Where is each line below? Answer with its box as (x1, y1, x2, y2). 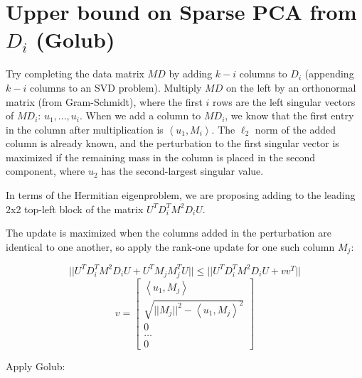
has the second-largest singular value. (101, 163, 264, 178)
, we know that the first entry (225, 108, 354, 123)
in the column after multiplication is (6, 121, 164, 136)
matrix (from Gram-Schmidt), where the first (6, 94, 203, 109)
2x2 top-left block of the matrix (6, 201, 144, 216)
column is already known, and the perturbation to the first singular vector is (6, 136, 339, 151)
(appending (304, 66, 354, 81)
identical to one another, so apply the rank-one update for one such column (6, 239, 335, 254)
